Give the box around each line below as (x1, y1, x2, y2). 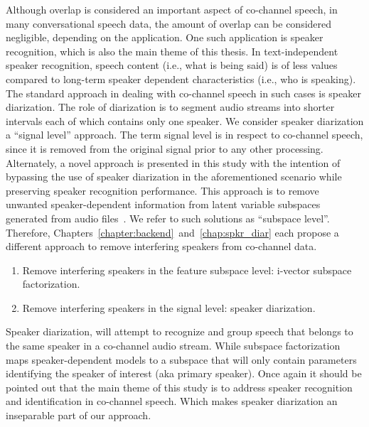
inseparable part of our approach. (6, 408, 151, 423)
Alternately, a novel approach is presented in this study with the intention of (6, 155, 341, 170)
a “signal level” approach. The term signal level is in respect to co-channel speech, (6, 127, 363, 142)
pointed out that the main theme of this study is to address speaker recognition (6, 379, 353, 394)
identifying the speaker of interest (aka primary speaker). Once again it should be (6, 366, 362, 381)
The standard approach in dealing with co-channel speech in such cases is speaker (6, 85, 361, 100)
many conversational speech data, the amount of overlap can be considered (6, 16, 332, 31)
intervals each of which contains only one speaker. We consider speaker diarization (6, 113, 364, 128)
